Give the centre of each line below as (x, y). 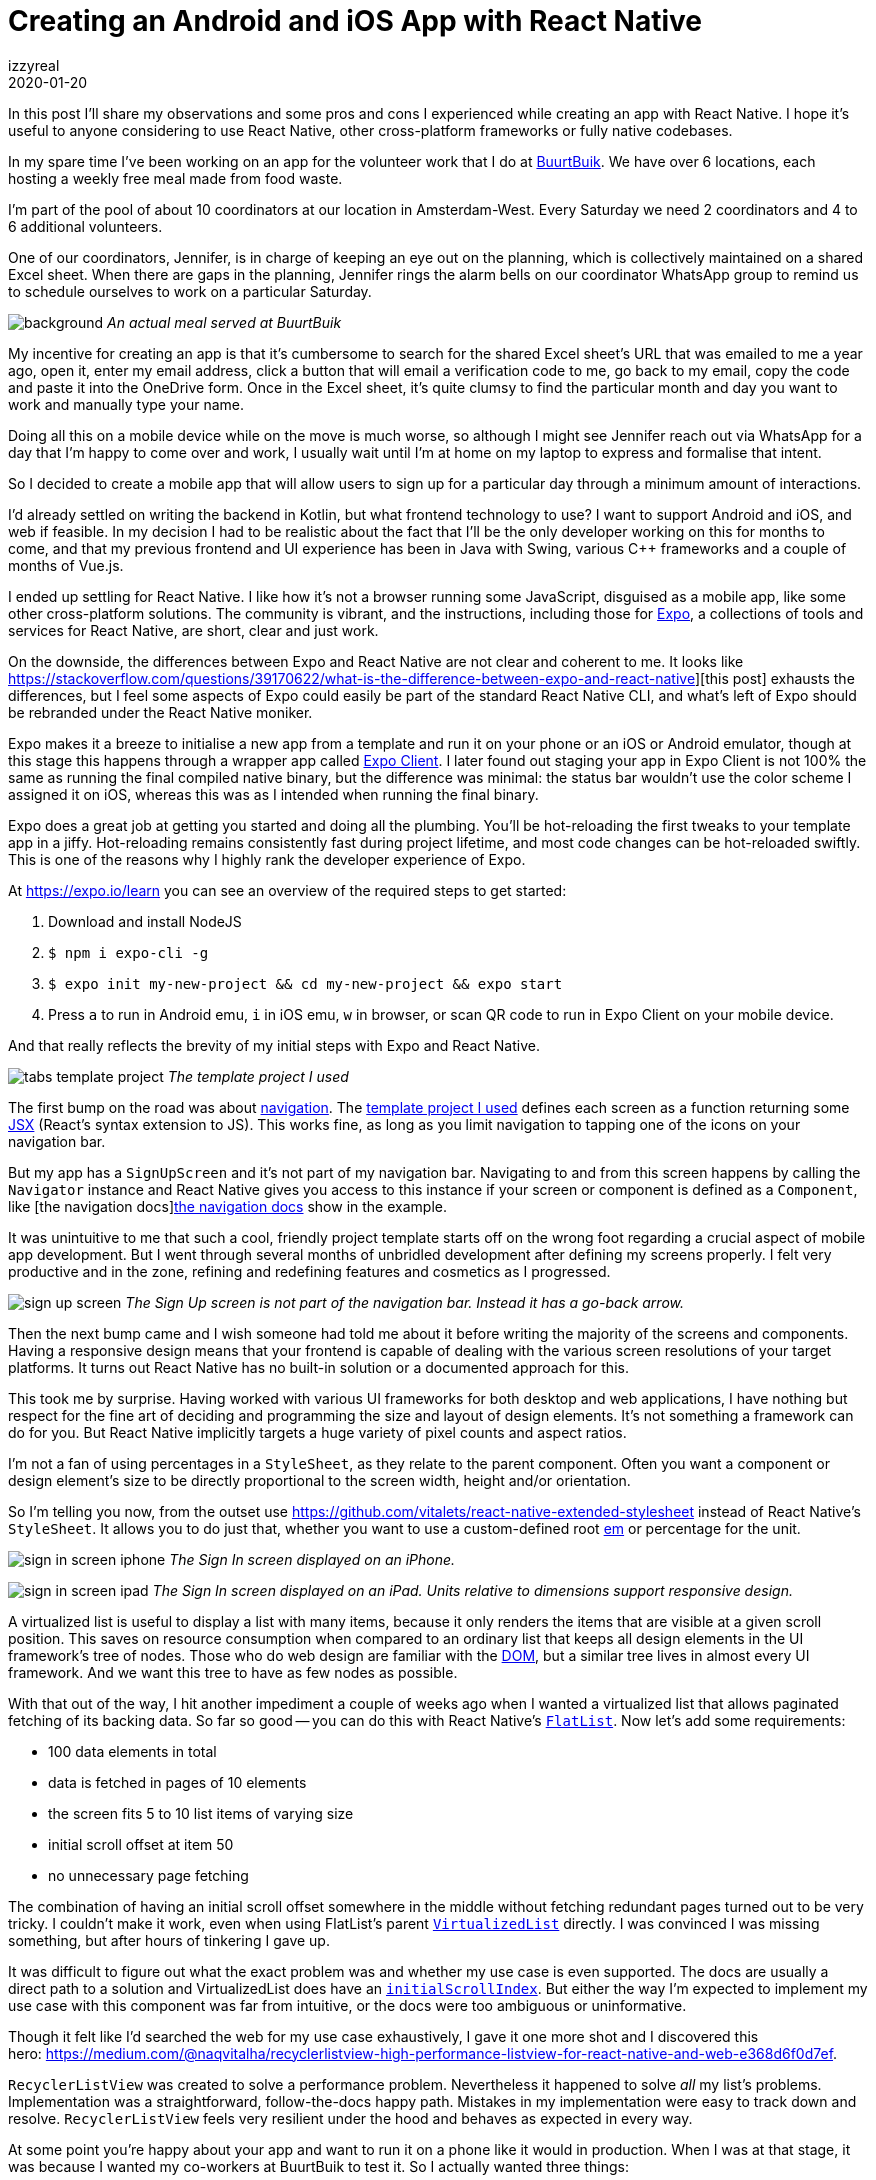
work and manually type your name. (126, 404)
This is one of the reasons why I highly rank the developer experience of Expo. (267, 859)
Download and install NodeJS (145, 921)
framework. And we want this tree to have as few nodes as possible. (233, 1672)
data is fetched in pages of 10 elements (177, 1782)
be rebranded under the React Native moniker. (160, 712)
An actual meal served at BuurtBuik (224, 322)
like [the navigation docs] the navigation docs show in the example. (227, 1206)
